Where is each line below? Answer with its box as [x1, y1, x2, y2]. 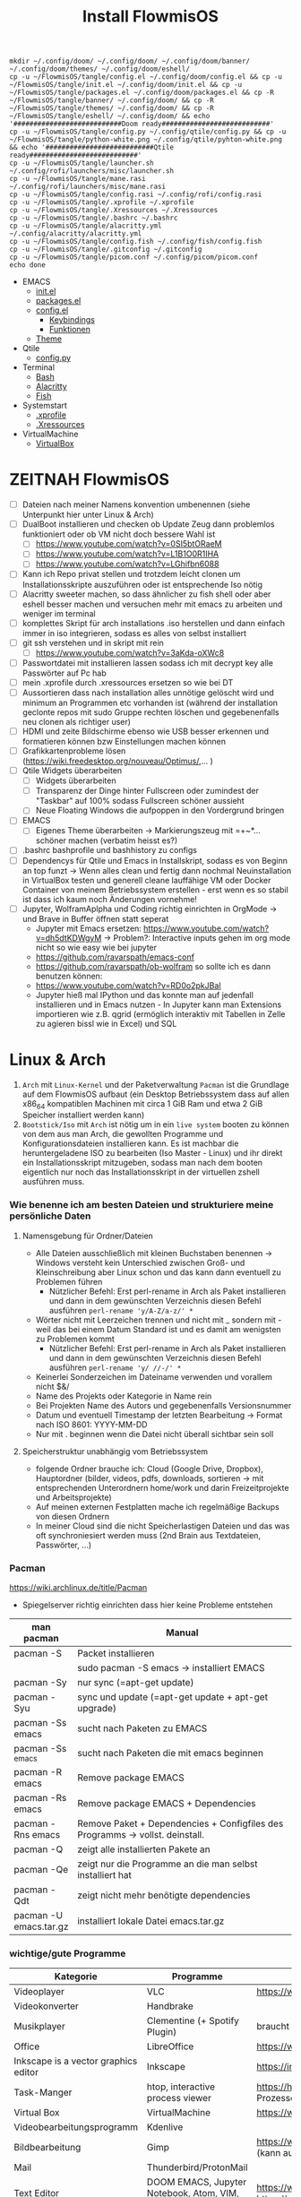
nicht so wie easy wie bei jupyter [35, 942, 158, 952]
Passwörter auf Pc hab [21, 668, 107, 678]
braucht [256, 2020, 289, 2033]
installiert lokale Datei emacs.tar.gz [77, 1915, 225, 1927]
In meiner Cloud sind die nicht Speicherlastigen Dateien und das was [35, 1521, 290, 1531]
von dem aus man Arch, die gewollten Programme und [21, 1129, 224, 1140]
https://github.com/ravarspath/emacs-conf [35, 952, 195, 962]
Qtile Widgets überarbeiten [21, 765, 123, 776]
